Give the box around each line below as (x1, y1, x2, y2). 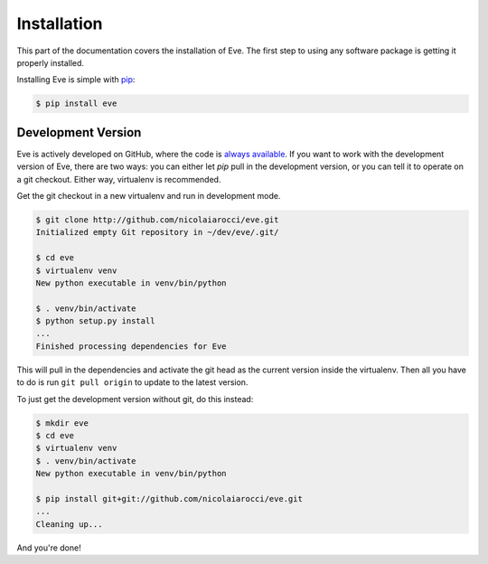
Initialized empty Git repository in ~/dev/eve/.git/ (35, 227, 279, 238)
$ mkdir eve (35, 418, 89, 428)
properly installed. (16, 57, 85, 68)
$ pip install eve (35, 99, 117, 108)
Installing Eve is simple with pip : (16, 74, 136, 85)
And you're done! (16, 542, 81, 553)
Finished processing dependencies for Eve (35, 341, 227, 352)
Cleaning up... (35, 519, 103, 529)
